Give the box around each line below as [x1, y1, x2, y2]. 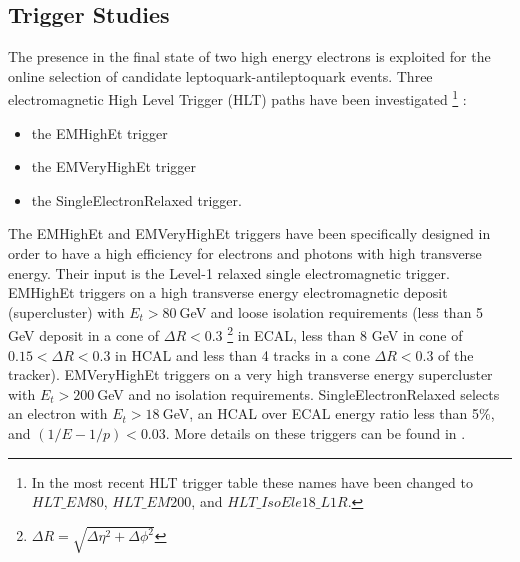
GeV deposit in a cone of [8, 325, 160, 346]
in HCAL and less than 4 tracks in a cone [115, 344, 370, 365]
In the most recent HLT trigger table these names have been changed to [31, 471, 473, 492]
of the [438, 344, 474, 365]
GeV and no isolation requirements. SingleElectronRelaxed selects [97, 383, 500, 404]
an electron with [8, 403, 108, 424]
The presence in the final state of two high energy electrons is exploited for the [8, 46, 491, 67]
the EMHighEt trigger [31, 122, 168, 143]
